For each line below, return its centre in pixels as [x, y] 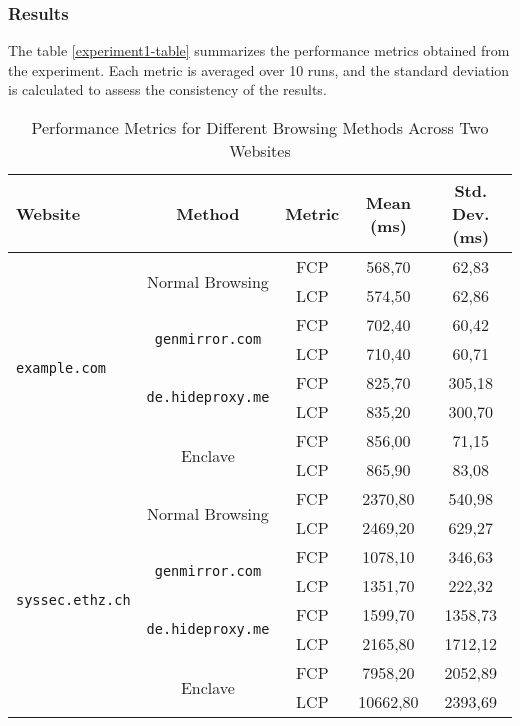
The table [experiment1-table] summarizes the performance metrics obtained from [259, 50]
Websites [260, 150]
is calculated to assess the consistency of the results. [167, 89]
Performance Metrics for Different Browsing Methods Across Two [260, 127]
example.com [61, 368]
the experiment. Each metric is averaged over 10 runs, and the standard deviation [259, 69]
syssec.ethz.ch [73, 600]
